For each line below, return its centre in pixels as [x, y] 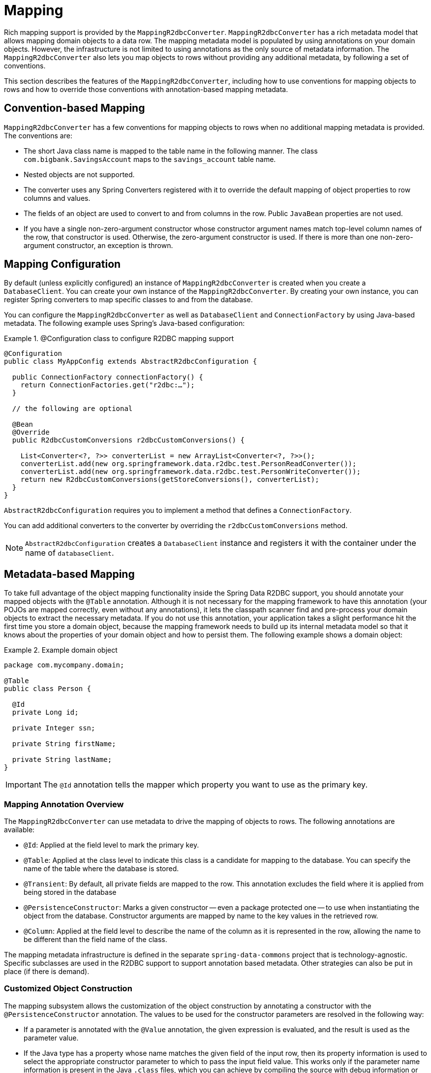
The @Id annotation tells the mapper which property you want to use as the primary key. [205, 785]
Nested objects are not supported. [79, 174]
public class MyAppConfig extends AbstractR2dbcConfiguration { [131, 362]
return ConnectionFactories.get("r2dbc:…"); [108, 385]
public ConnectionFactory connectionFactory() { [108, 377]
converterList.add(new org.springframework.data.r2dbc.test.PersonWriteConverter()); [190, 472]
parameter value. [51, 1038]
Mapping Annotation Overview [64, 804]
